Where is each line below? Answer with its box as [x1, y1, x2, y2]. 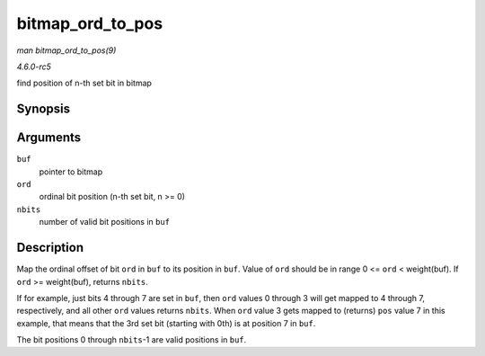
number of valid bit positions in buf [39, 217, 171, 227]
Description [16, 240, 84, 255]
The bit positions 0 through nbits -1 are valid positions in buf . [16, 334, 247, 345]
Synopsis [16, 102, 71, 117]
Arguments [16, 130, 82, 146]
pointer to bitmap [39, 166, 103, 177]
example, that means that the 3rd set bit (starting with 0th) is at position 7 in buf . [16, 317, 316, 328]
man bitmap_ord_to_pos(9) [16, 45, 117, 56]
